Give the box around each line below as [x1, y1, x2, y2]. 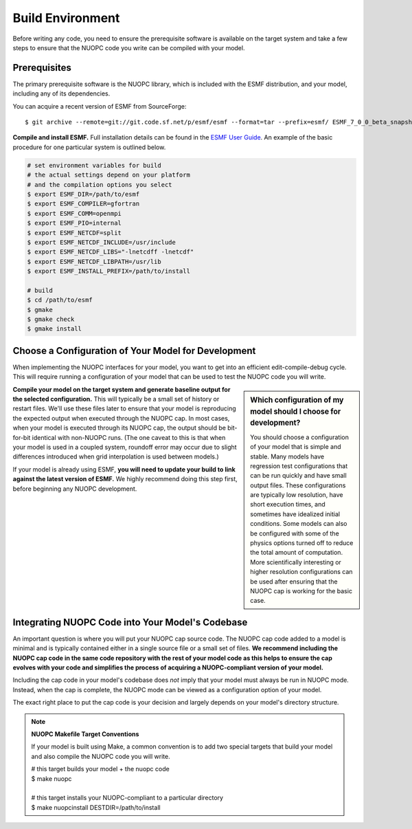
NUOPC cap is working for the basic [250, 586, 353, 595]
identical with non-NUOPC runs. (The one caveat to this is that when [32, 433, 226, 441]
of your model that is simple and [250, 443, 341, 451]
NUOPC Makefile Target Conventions [31, 729, 139, 738]
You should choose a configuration [250, 433, 350, 441]
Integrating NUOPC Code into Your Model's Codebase [12, 616, 248, 628]
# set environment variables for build [27, 162, 161, 169]
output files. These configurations [250, 481, 346, 489]
